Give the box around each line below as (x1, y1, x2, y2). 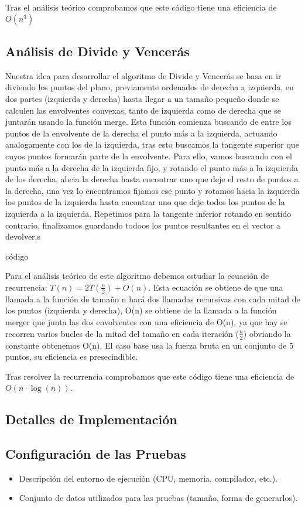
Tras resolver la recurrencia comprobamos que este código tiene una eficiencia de (5, 370, 294, 382)
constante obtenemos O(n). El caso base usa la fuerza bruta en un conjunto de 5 (5, 339, 294, 351)
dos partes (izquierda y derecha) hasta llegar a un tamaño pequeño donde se (5, 92, 279, 104)
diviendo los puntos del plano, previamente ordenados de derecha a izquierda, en (5, 81, 294, 93)
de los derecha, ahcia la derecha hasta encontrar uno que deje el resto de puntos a (5, 173, 299, 185)
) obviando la (243, 327, 291, 339)
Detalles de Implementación (5, 410, 177, 428)
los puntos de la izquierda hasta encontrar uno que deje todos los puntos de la (5, 196, 285, 208)
